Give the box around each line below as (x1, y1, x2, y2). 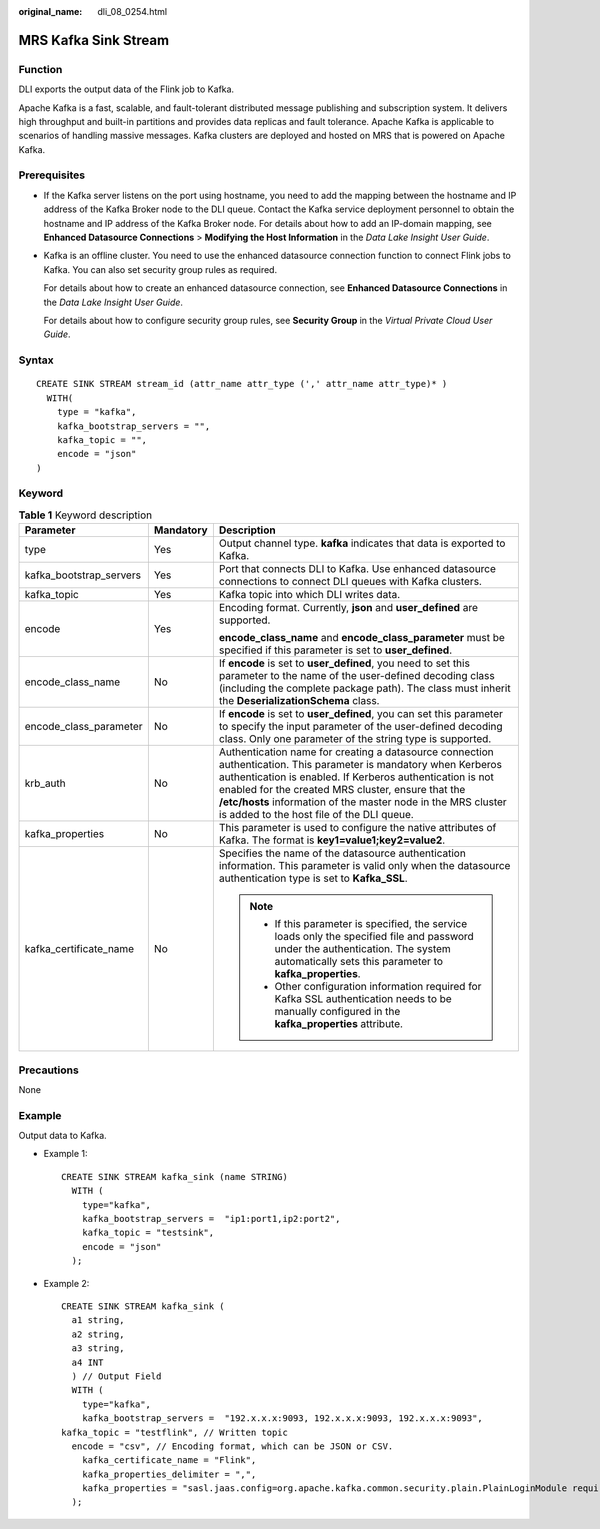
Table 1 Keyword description (18, 508, 153, 522)
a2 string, (71, 1328, 125, 1340)
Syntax (18, 353, 54, 367)
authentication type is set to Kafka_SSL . (218, 871, 409, 885)
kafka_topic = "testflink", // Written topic (61, 1426, 289, 1438)
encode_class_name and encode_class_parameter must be (218, 631, 505, 645)
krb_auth (24, 776, 67, 790)
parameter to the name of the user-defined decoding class (218, 669, 495, 683)
